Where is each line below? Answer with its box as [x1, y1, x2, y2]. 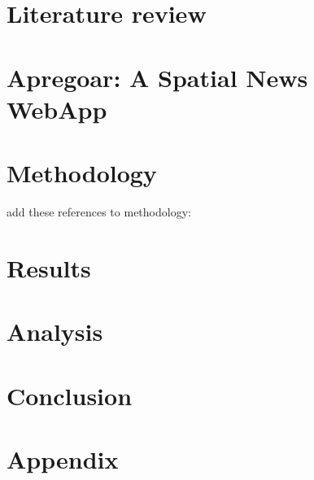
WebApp [7, 92, 107, 125]
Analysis [7, 315, 103, 348]
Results [7, 251, 91, 284]
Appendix [7, 442, 119, 475]
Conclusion [7, 378, 133, 412]
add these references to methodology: [7, 203, 191, 220]
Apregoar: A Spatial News [7, 60, 308, 94]
